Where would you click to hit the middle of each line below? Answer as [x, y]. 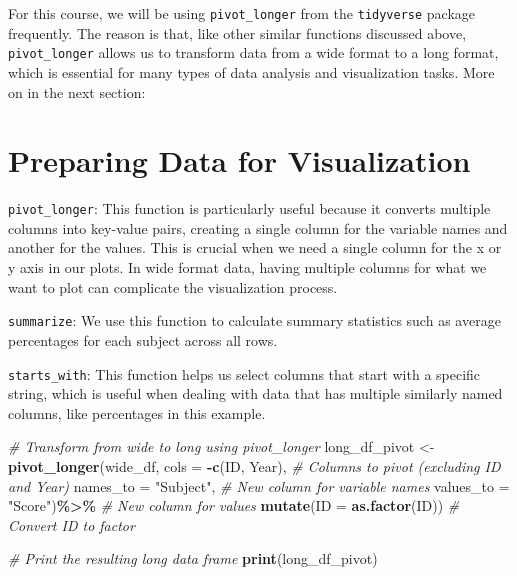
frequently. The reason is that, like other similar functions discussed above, [237, 32]
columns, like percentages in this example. [137, 412]
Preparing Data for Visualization [239, 160]
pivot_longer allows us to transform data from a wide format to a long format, [253, 52]
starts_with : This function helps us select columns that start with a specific [244, 373]
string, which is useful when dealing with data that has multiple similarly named [255, 393]
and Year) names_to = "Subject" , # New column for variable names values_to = [259, 485]
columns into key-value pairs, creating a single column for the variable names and [258, 227]
